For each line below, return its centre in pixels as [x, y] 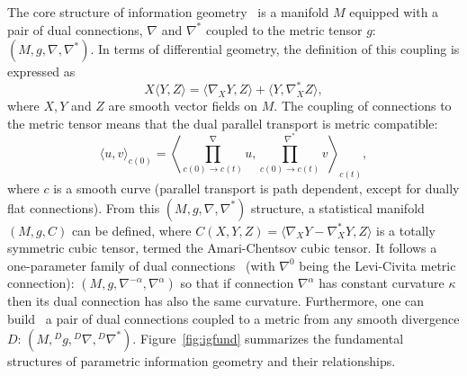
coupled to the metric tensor [284, 29]
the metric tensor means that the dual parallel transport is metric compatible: [223, 123]
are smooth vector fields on [183, 106]
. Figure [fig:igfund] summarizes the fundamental [268, 338]
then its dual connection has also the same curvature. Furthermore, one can [216, 301]
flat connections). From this [84, 207]
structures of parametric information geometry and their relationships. [202, 360]
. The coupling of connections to [363, 106]
